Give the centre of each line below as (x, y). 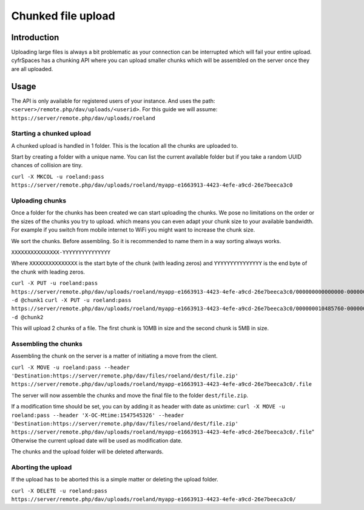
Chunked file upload (63, 16)
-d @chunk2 (27, 317)
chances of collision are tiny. (47, 165)
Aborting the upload (42, 467)
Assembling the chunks (47, 343)
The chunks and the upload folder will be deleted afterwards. (87, 452)
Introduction (35, 37)
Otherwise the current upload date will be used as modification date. (97, 440)
